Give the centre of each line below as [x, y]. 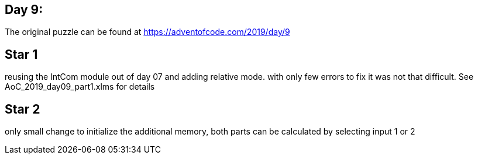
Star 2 [23, 109]
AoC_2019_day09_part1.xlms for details [80, 87]
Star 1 [21, 54]
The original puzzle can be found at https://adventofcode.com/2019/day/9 [147, 32]
